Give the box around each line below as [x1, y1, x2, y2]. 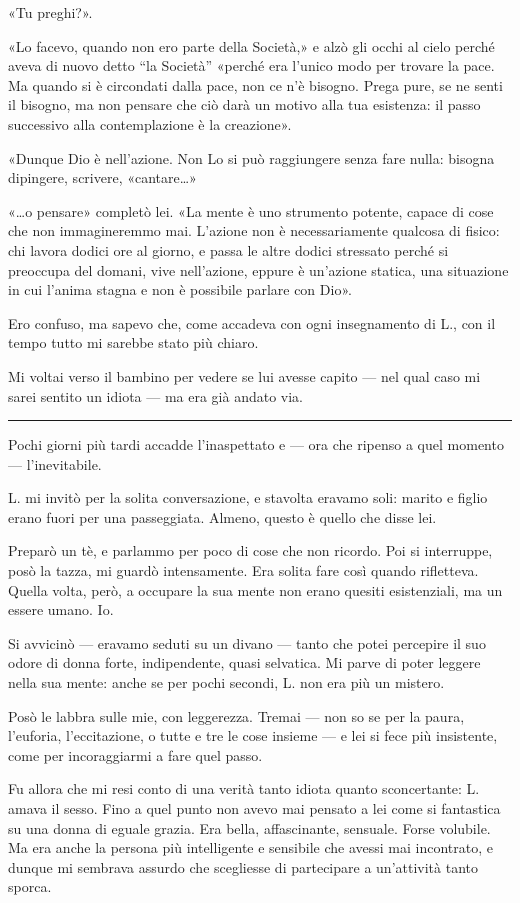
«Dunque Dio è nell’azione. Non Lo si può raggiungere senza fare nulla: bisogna [8, 147, 495, 168]
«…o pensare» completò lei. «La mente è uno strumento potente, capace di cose [8, 200, 494, 221]
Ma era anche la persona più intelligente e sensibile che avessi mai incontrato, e [8, 837, 494, 858]
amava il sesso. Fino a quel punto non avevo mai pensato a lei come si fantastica [8, 798, 501, 818]
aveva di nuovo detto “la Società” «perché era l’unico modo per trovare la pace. [8, 55, 495, 76]
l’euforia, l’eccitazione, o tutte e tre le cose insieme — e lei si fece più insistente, [8, 725, 498, 746]
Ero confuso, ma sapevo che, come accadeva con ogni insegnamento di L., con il [8, 312, 496, 333]
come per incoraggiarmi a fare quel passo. [8, 744, 263, 765]
